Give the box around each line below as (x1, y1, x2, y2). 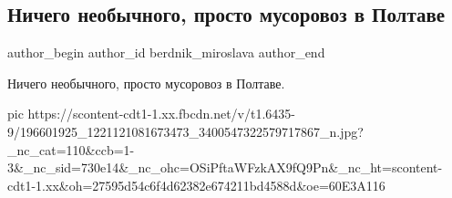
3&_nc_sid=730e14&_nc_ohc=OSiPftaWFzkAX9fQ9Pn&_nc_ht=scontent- (7, 158, 443, 177)
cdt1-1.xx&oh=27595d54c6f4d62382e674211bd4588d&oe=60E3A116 (7, 175, 385, 194)
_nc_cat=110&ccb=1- (7, 140, 135, 159)
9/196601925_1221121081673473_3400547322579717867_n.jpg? (7, 121, 364, 141)
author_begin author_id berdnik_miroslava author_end (7, 43, 325, 62)
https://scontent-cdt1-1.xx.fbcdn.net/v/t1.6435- (27, 104, 295, 123)
